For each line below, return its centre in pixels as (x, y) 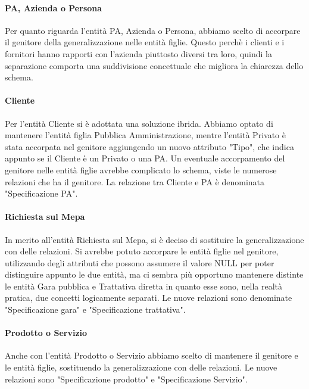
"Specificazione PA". (41, 193)
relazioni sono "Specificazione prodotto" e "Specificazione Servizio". (126, 379)
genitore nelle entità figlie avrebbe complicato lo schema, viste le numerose (141, 169)
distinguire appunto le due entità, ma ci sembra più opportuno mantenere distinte (154, 274)
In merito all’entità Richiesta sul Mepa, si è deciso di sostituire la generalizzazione (154, 239)
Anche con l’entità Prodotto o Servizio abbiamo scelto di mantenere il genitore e (152, 355)
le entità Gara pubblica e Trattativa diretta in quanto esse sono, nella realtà (143, 286)
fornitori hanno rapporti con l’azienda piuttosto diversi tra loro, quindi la (138, 53)
